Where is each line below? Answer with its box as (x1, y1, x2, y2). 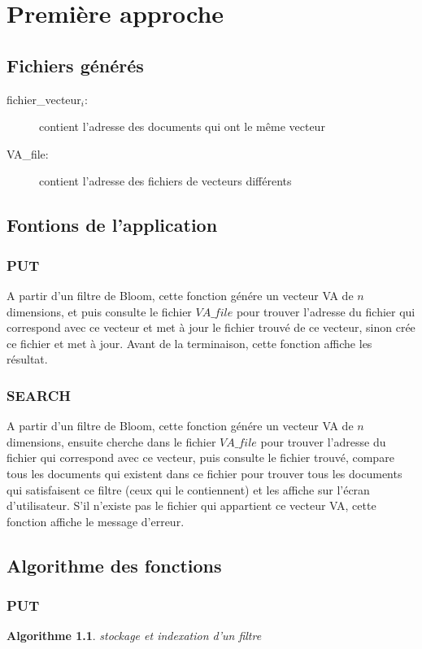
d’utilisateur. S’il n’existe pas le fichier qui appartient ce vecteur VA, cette (7, 497, 376, 514)
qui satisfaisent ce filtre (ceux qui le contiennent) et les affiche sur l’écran (7, 481, 370, 498)
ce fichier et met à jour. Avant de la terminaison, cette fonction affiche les (7, 334, 372, 351)
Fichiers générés (7, 52, 144, 77)
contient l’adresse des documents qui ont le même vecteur (39, 118, 325, 135)
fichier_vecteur (7, 90, 81, 107)
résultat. (7, 351, 48, 368)
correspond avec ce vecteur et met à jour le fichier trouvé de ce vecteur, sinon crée (7, 319, 415, 336)
